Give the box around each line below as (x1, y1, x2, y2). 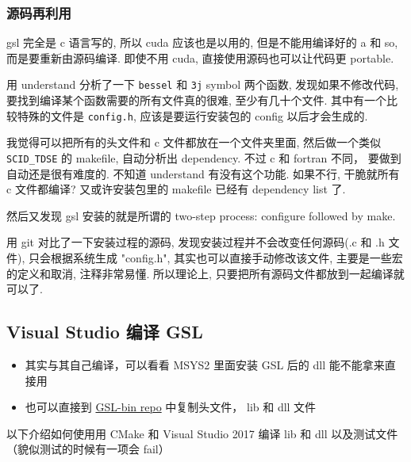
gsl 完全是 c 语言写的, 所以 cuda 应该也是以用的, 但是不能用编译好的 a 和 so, (6, 34, 398, 51)
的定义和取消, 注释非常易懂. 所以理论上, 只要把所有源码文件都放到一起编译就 (6, 265, 405, 281)
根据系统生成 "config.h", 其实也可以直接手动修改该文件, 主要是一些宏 (50, 249, 403, 265)
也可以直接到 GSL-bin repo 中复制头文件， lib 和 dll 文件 (25, 399, 317, 415)
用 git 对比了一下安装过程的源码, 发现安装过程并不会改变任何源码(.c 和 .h (6, 234, 385, 250)
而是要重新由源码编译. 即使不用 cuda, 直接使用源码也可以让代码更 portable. (6, 49, 394, 66)
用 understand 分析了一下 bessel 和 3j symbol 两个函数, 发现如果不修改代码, (6, 76, 399, 93)
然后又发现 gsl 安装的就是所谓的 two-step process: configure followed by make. (6, 207, 396, 223)
